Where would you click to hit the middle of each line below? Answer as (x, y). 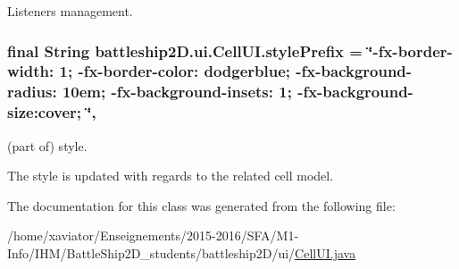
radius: (32, 92)
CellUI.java (325, 252)
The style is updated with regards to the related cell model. (171, 176)
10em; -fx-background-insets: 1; (177, 92)
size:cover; (45, 112)
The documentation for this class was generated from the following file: (201, 205)
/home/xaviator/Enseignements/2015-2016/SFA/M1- (153, 235)
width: (31, 71)
